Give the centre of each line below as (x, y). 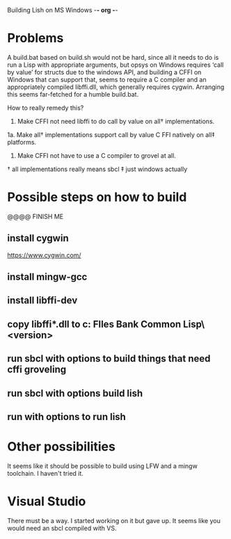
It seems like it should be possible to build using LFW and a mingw (103, 466)
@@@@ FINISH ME (35, 216)
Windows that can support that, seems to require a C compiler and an (107, 79)
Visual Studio (47, 502)
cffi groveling (37, 370)
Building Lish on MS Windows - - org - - (63, 10)
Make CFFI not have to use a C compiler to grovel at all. (96, 155)
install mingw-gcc (47, 277)
